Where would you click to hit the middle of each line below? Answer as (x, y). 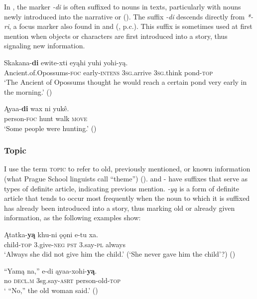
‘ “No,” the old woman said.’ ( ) (51, 290)
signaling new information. (45, 46)
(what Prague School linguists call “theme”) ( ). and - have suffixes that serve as (126, 178)
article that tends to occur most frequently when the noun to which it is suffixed (127, 198)
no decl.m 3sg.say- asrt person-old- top (63, 280)
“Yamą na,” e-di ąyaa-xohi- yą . (51, 270)
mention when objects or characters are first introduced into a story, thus (116, 36)
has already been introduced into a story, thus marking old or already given (120, 208)
